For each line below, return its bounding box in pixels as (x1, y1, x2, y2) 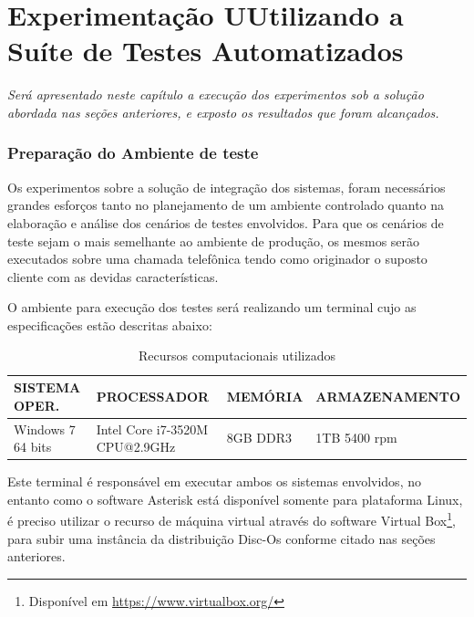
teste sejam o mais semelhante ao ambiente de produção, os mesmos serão (7, 231, 420, 250)
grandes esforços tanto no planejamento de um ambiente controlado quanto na (7, 195, 445, 214)
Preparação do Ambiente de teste (7, 141, 259, 164)
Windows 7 (14, 419, 76, 438)
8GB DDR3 (226, 428, 292, 447)
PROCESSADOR (96, 386, 210, 405)
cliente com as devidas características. (7, 267, 219, 286)
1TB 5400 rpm (315, 428, 397, 447)
